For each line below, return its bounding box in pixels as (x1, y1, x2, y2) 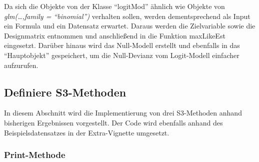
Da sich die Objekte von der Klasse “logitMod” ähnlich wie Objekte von (4, 1, 225, 11)
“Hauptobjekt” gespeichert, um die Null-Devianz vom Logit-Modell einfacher (4, 49, 239, 60)
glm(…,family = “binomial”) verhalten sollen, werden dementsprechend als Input (4, 10, 250, 21)
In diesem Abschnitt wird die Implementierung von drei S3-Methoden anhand (4, 107, 242, 118)
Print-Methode (4, 148, 65, 161)
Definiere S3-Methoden (4, 84, 126, 99)
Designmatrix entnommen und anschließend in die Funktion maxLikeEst (4, 30, 225, 40)
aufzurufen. (4, 59, 38, 70)
